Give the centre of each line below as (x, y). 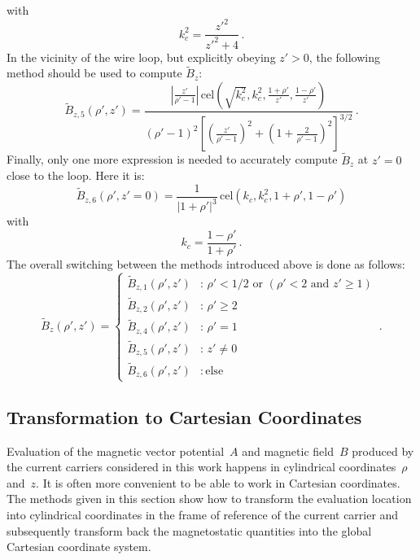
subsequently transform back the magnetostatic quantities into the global (189, 530)
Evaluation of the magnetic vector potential (116, 451)
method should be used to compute (94, 73)
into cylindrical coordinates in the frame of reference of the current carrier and (203, 514)
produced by (383, 451)
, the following (344, 57)
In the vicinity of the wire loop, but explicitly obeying (141, 57)
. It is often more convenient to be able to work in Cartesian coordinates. (218, 482)
